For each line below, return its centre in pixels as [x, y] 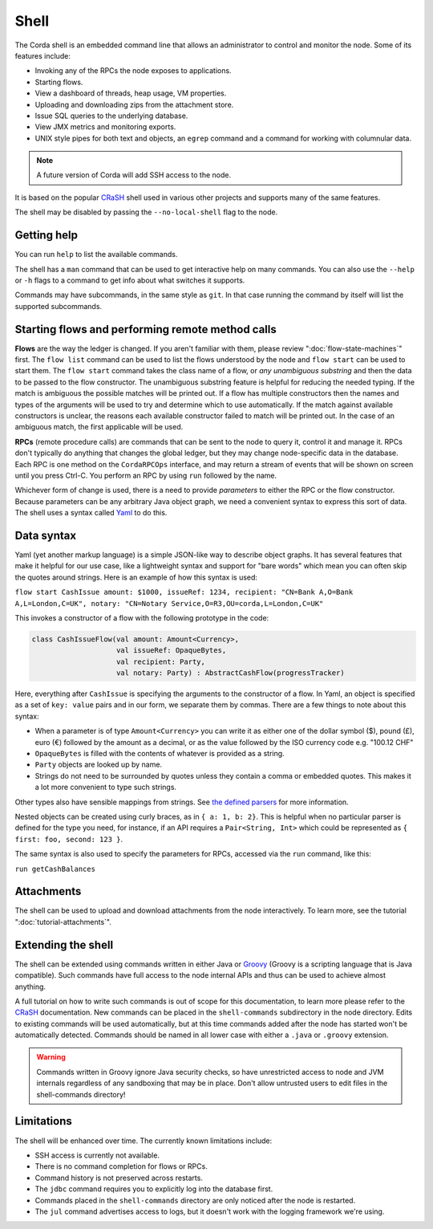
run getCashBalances [55, 869]
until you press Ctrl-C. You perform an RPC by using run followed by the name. [146, 475]
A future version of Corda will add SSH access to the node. [134, 175]
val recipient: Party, [161, 661]
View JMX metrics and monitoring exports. [105, 127]
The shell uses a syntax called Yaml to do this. [91, 513]
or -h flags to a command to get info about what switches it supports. [130, 280]
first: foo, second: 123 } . [69, 839]
